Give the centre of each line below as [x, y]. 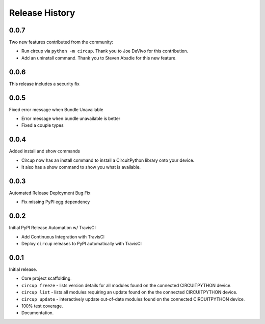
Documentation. [38, 313]
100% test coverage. [42, 306]
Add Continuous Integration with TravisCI [63, 236]
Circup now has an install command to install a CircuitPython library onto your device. [108, 160]
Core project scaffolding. [47, 278]
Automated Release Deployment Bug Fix [50, 193]
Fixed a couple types [42, 125]
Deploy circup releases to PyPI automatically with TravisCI [81, 244]
